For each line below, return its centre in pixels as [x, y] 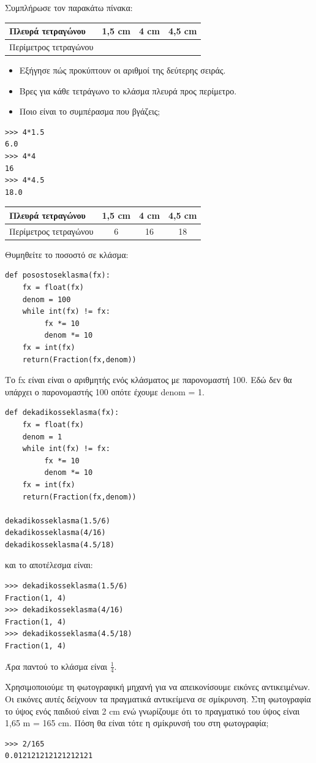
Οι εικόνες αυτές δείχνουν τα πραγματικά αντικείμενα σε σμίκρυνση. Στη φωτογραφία [158, 699]
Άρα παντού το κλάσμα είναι [56, 666]
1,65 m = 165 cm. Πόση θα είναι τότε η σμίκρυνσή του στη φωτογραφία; [137, 723]
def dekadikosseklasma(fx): [62, 413]
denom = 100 [47, 299]
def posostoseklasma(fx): [58, 275]
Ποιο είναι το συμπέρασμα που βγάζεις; [90, 111]
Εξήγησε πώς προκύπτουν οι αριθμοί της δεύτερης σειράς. [122, 70]
